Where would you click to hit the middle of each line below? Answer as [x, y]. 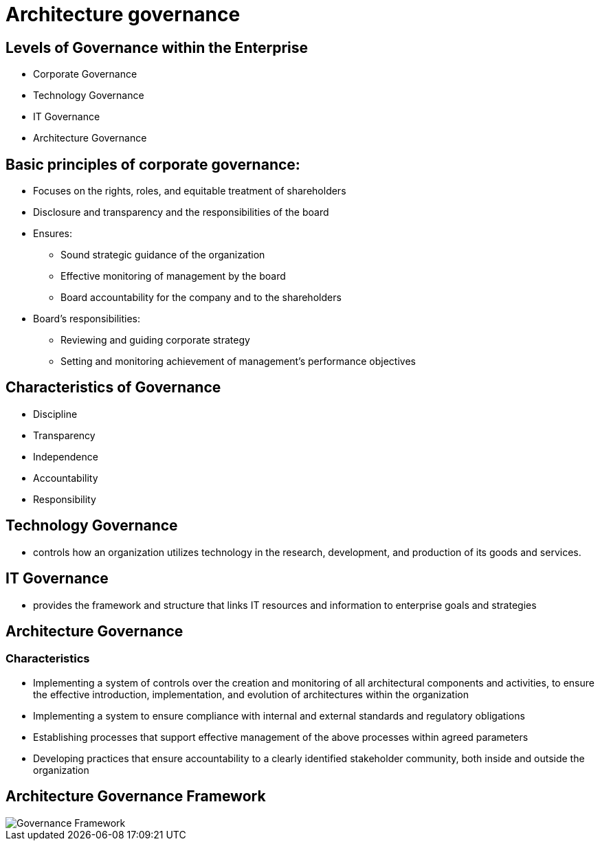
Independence [66, 456]
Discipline [55, 414]
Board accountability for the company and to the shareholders [201, 298]
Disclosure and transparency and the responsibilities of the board [181, 212]
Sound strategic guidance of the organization [163, 255]
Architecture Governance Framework [136, 797]
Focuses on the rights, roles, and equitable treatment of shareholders [190, 191]
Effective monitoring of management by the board [173, 276]
